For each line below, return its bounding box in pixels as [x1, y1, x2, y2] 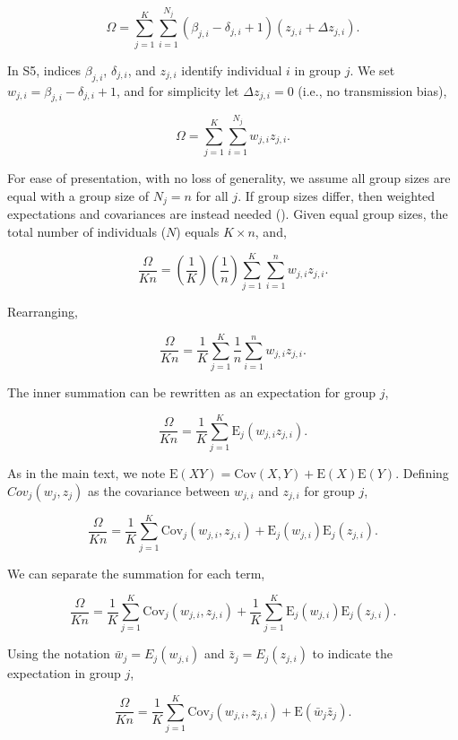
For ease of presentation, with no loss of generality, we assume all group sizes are [7, 169, 451, 187]
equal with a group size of [7, 186, 150, 205]
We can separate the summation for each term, [7, 563, 265, 582]
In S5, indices [7, 60, 82, 79]
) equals [176, 222, 220, 240]
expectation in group [7, 664, 121, 683]
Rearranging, [7, 302, 78, 321]
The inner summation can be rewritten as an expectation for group [7, 383, 376, 402]
